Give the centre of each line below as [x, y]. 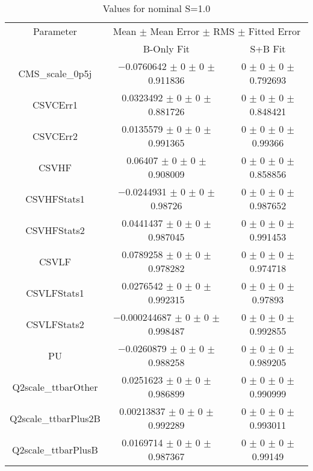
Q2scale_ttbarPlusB [55, 449]
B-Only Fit [166, 49]
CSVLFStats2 [55, 324]
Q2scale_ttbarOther [55, 387]
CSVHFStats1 [55, 198]
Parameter [55, 31]
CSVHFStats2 [55, 230]
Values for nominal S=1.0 [156, 8]
